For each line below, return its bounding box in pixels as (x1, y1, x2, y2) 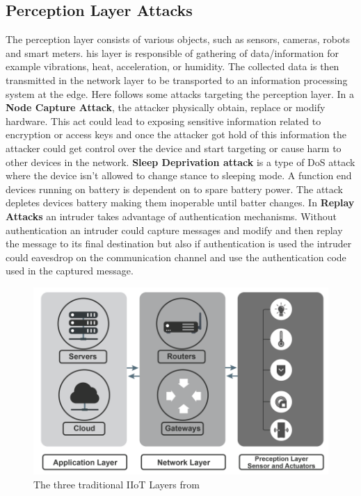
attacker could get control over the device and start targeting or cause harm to (6, 140, 342, 155)
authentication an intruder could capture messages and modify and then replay (6, 222, 343, 237)
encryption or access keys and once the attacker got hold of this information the (6, 127, 347, 142)
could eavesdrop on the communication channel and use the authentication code (6, 249, 346, 264)
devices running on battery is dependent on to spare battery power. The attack (6, 181, 343, 196)
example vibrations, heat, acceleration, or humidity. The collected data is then (6, 59, 339, 74)
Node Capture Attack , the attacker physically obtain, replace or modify (6, 100, 326, 115)
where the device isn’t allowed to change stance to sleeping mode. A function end (6, 168, 352, 183)
